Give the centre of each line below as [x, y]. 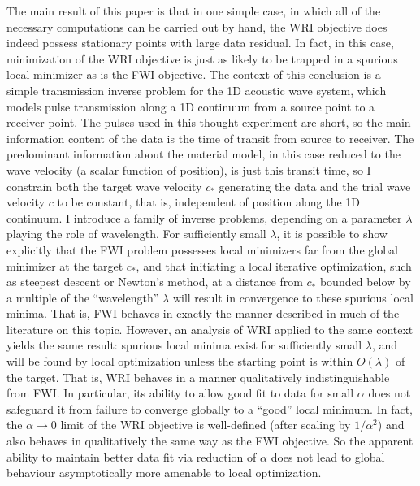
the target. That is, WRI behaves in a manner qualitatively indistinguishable [198, 377]
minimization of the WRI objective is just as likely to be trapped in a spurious [202, 58]
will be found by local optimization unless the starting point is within [180, 361]
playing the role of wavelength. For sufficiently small [136, 234]
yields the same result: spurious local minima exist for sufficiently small [184, 345]
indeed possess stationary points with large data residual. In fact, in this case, [200, 43]
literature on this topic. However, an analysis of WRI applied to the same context [210, 329]
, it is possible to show [332, 234]
